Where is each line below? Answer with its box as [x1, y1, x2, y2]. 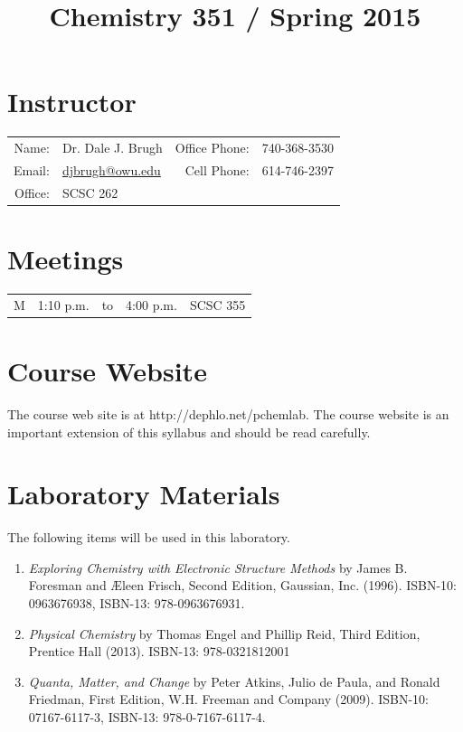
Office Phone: [175, 138, 250, 157]
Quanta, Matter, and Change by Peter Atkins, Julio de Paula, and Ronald [28, 671, 440, 690]
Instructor [7, 83, 137, 120]
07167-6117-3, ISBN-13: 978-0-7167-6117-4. [28, 708, 266, 726]
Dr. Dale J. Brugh [61, 138, 163, 157]
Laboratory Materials [7, 475, 280, 512]
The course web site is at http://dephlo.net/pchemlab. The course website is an [7, 404, 449, 423]
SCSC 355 [189, 295, 246, 314]
